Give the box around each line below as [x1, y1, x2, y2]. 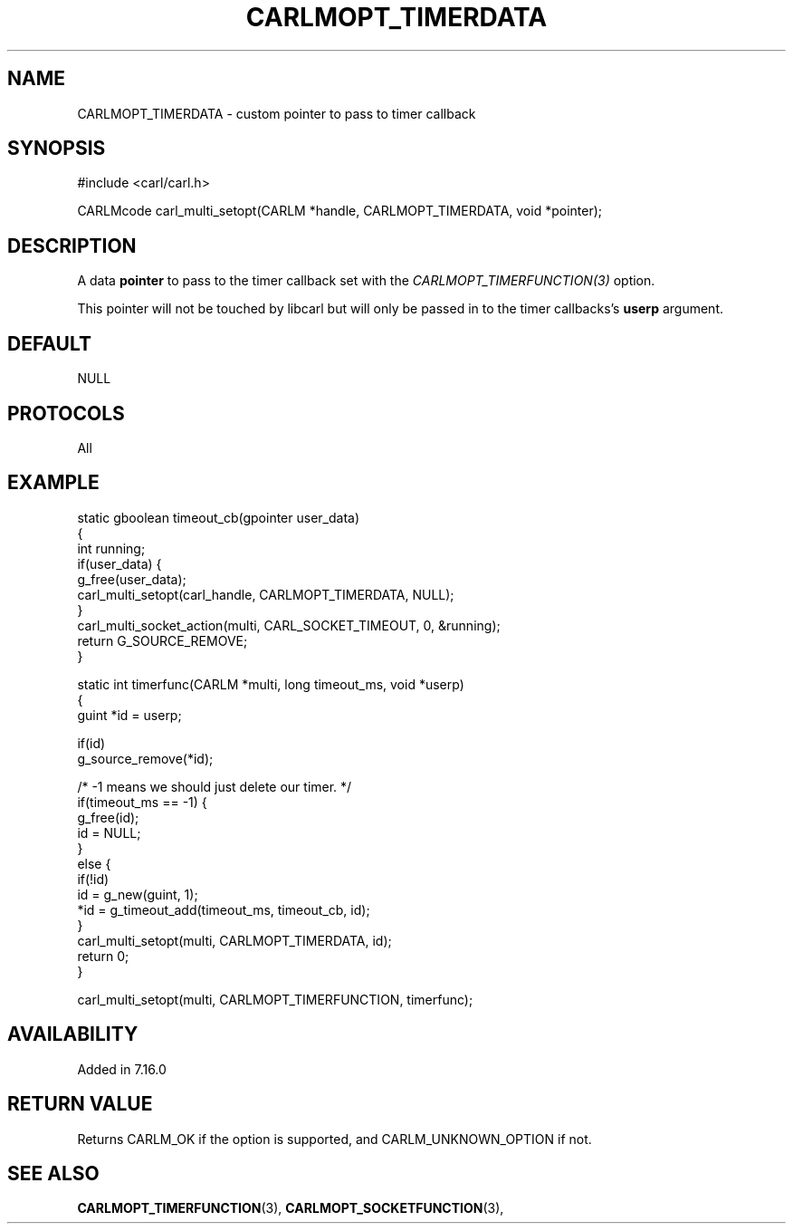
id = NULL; [77, 824, 141, 841]
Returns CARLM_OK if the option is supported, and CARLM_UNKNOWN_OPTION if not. [77, 1130, 592, 1147]
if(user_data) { [77, 555, 162, 572]
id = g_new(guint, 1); [77, 886, 198, 902]
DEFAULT [7, 332, 91, 355]
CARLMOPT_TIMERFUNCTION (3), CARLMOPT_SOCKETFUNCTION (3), [77, 1200, 504, 1217]
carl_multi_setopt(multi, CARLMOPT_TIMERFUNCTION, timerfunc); [77, 991, 473, 1007]
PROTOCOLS [7, 401, 125, 425]
